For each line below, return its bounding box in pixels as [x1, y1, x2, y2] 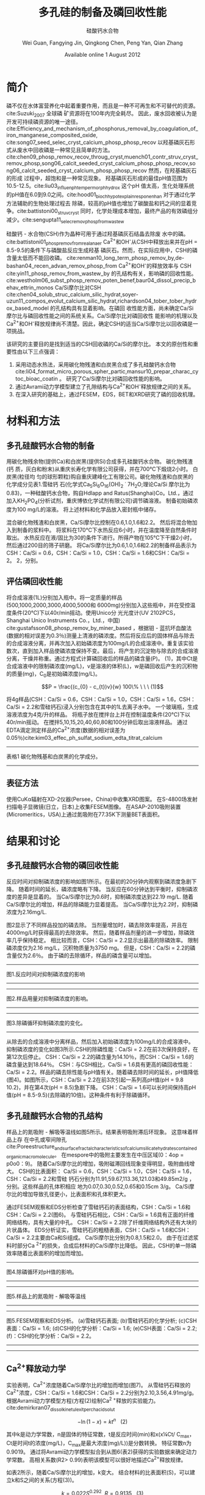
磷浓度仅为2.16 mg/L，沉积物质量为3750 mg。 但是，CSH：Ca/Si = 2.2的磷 [6, 944, 196, 952]
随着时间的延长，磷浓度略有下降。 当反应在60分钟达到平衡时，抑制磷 [18, 885, 193, 892]
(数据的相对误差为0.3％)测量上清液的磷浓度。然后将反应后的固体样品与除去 [6, 632, 195, 639]
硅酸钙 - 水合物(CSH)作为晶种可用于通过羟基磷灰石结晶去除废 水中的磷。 [6, 230, 189, 237]
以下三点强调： [22, 348, 60, 356]
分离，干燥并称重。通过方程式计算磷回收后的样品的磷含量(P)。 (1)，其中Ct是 [6, 654, 198, 662]
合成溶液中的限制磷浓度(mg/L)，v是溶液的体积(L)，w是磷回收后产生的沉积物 [6, 662, 198, 670]
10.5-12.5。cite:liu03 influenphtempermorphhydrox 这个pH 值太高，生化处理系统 [6, 182, 195, 191]
